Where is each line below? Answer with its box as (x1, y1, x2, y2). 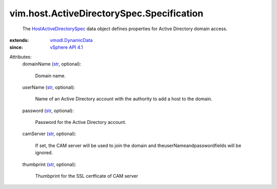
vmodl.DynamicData (50, 37, 93, 43)
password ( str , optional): (22, 108, 74, 114)
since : (9, 44, 23, 51)
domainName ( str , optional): (22, 61, 82, 67)
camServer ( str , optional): (22, 131, 76, 137)
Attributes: (9, 54, 32, 60)
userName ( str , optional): (22, 84, 75, 90)
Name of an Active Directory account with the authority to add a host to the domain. (35, 96, 212, 102)
